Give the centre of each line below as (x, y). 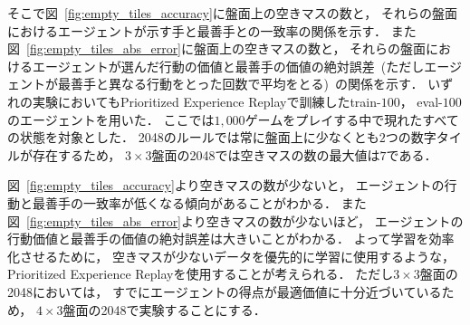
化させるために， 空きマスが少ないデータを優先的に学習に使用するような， (231, 256)
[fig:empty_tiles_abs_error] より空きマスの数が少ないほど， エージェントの (245, 220)
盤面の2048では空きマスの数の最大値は (266, 154)
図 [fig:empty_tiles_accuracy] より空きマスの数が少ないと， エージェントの (226, 185)
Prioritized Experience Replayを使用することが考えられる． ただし (201, 274)
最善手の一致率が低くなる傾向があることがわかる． (184, 202)
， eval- (421, 101)
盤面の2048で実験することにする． (164, 309)
